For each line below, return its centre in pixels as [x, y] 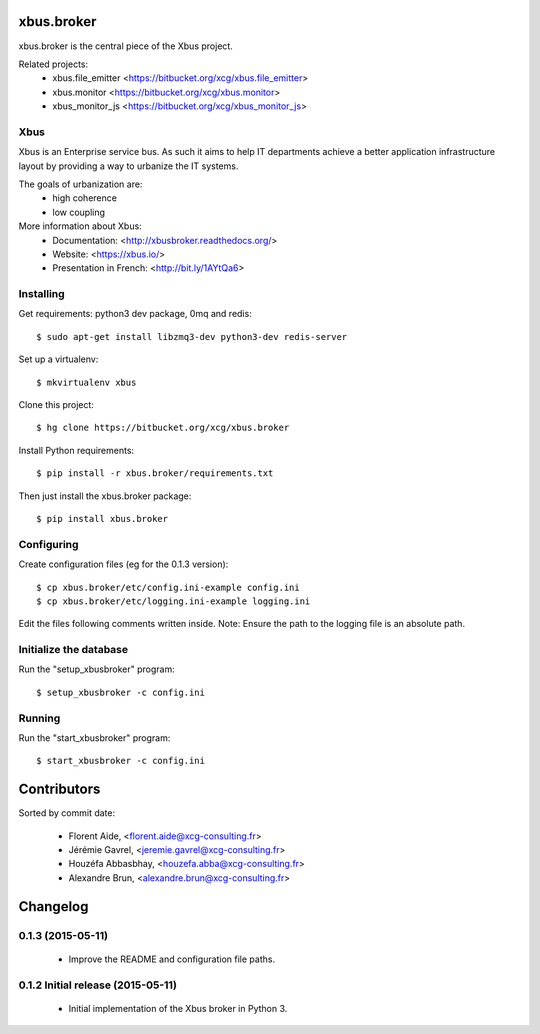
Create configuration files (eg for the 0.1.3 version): [123, 564]
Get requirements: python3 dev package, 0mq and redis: [135, 314]
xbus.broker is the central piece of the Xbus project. [126, 46]
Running [39, 718]
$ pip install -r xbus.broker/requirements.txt [155, 473]
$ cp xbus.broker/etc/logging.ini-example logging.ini [173, 601]
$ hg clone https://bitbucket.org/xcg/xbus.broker [163, 428]
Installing [41, 294]
